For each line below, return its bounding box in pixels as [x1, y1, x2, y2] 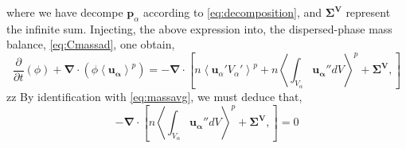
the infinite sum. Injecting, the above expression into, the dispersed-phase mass [6, 20, 392, 37]
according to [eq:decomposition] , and [142, 4, 322, 20]
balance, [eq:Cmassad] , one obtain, [6, 36, 175, 53]
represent [345, 4, 391, 20]
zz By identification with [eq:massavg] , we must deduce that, [6, 88, 303, 104]
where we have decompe [6, 4, 123, 20]
